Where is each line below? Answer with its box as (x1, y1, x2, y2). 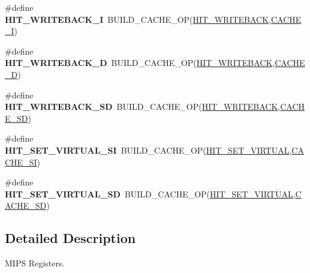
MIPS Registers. (5, 257, 65, 269)
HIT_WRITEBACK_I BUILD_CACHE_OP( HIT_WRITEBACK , (5, 13, 272, 25)
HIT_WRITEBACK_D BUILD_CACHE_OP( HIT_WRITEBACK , (5, 56, 275, 69)
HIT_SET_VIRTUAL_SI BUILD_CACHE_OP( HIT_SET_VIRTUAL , (5, 143, 292, 156)
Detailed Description (5, 229, 136, 247)
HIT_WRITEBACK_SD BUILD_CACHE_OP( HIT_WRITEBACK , (5, 100, 281, 113)
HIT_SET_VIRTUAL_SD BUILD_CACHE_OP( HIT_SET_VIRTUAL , (5, 187, 296, 200)
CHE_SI (5, 155, 37, 168)
